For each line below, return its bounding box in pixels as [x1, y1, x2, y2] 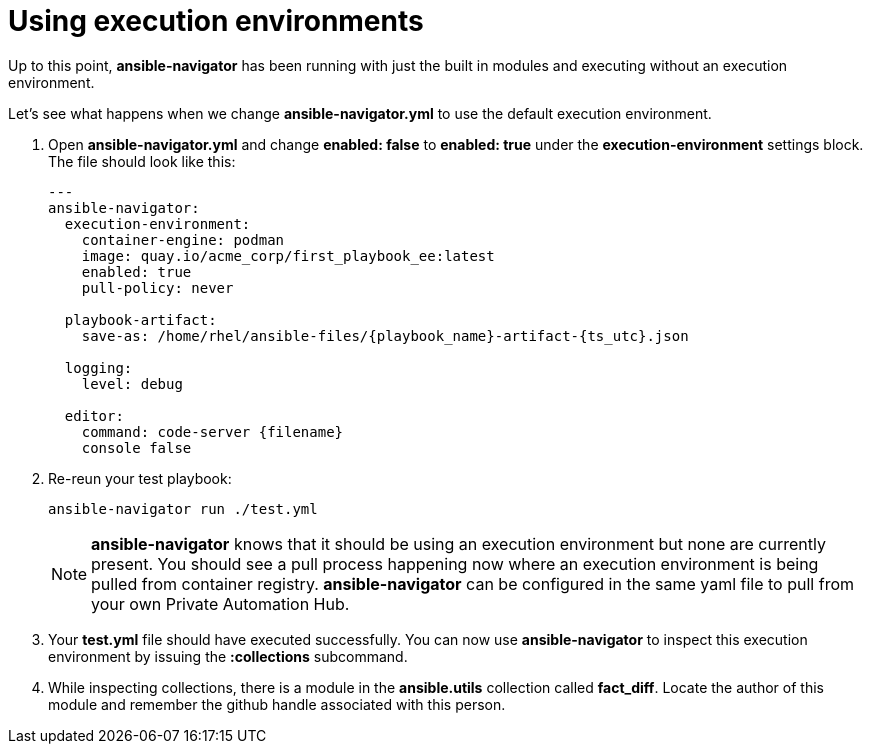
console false [81, 439, 192, 456]
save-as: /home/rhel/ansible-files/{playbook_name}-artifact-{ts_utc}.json [81, 327, 689, 344]
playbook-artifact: [64, 311, 217, 328]
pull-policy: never [81, 279, 234, 296]
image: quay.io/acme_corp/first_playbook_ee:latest [81, 247, 495, 264]
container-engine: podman [81, 231, 285, 248]
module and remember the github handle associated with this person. [48, 695, 506, 713]
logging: [64, 359, 133, 376]
